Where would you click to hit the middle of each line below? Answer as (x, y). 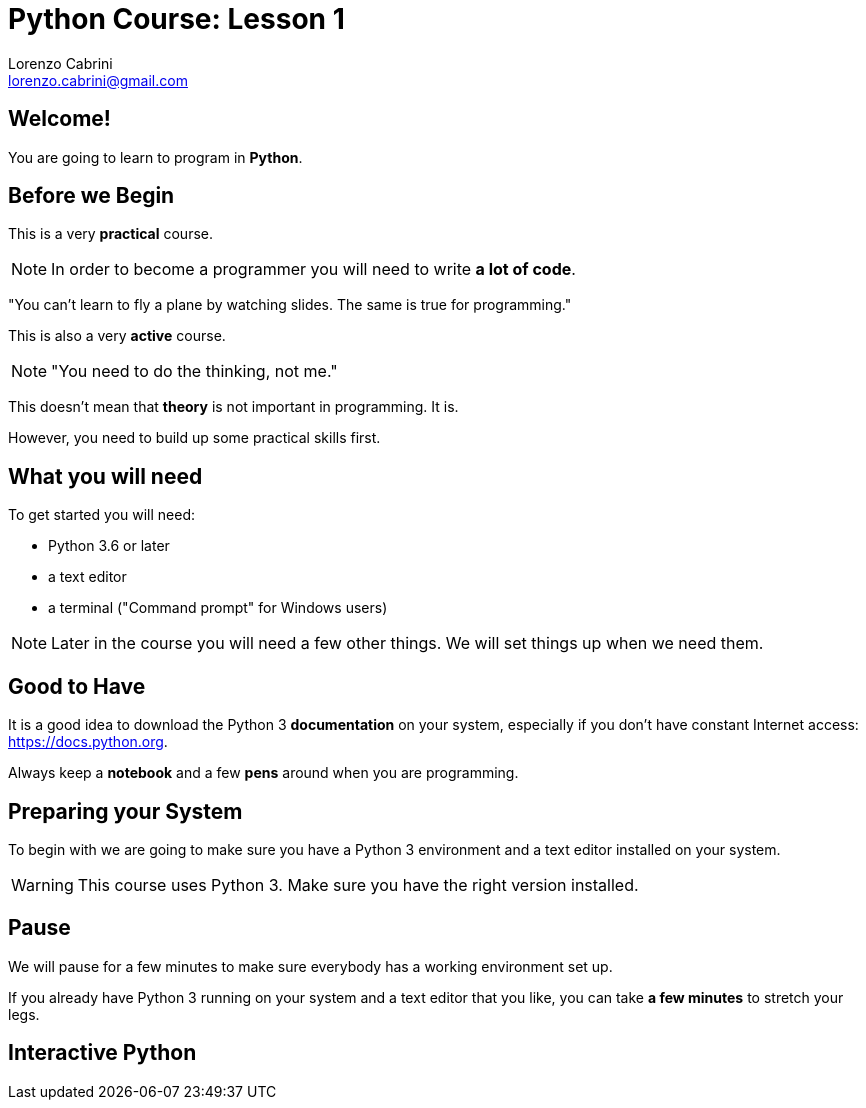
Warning (42, 884)
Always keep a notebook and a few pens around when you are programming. (263, 773)
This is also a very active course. (117, 336)
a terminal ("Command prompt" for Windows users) (218, 608)
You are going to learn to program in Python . (155, 157)
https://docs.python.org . (88, 742)
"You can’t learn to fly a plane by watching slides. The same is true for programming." (290, 305)
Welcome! (59, 119)
